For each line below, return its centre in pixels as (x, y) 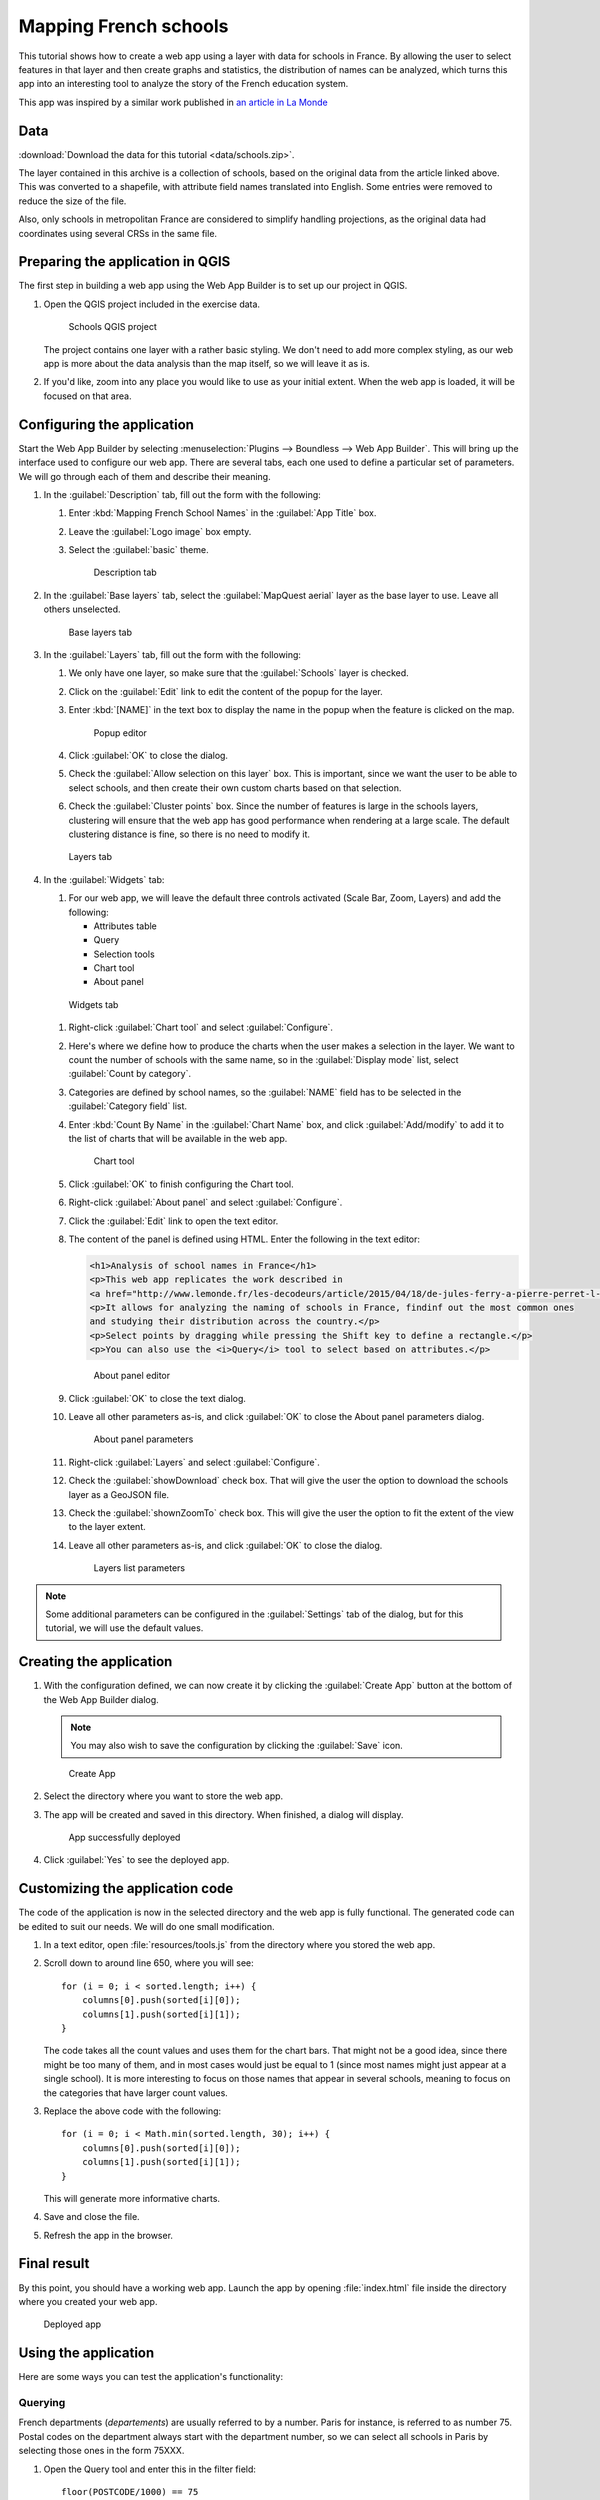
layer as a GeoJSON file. (119, 1494)
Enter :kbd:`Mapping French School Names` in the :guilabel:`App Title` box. (222, 513)
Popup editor (120, 732)
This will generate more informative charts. (131, 2198)
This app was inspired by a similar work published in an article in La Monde (173, 102)
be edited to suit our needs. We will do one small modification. (146, 1926)
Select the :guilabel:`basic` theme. (138, 550)
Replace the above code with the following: (132, 2111)
